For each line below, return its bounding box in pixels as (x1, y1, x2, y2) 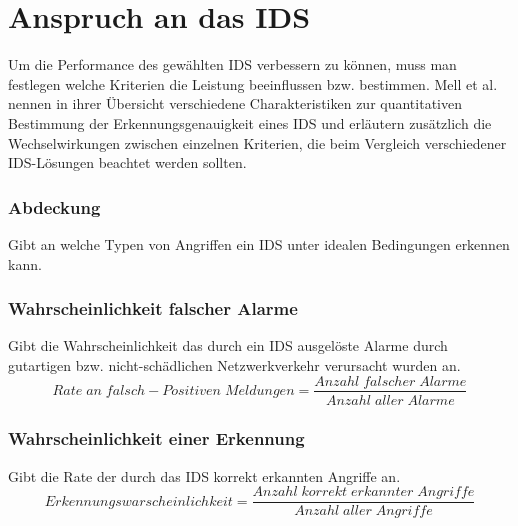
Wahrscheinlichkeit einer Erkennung (8, 426, 305, 451)
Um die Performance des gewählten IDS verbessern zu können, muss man (8, 54, 457, 75)
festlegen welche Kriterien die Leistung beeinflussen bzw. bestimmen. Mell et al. (8, 73, 498, 94)
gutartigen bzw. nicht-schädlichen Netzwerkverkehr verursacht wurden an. (8, 354, 461, 375)
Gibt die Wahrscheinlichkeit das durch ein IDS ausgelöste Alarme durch (8, 335, 448, 356)
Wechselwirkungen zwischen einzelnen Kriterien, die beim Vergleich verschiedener (8, 132, 507, 153)
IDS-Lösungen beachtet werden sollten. (8, 152, 247, 173)
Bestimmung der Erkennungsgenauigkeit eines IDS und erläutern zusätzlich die (8, 112, 492, 133)
